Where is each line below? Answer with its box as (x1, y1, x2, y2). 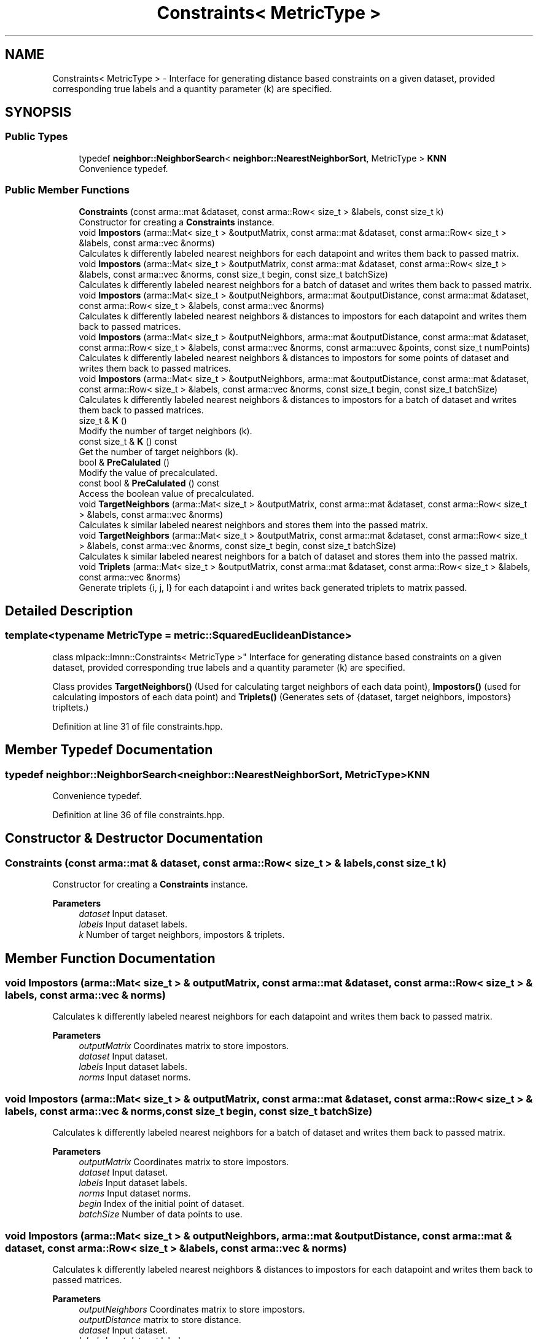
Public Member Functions (5, 184, 130, 197)
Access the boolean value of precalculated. (79, 488, 254, 499)
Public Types (5, 130, 68, 143)
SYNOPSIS (5, 104, 72, 120)
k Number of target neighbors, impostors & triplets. (79, 929, 285, 940)
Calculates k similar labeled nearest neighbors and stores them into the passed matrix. (79, 519, 428, 530)
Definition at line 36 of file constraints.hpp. (52, 810, 225, 820)
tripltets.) (52, 701, 89, 712)
